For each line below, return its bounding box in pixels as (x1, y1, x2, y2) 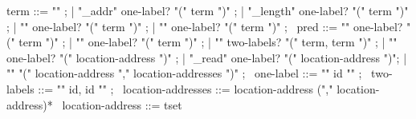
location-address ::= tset (62, 96, 182, 113)
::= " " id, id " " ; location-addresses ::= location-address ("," (38, 80, 333, 97)
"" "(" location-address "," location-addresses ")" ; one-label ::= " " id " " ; (6, 65, 362, 81)
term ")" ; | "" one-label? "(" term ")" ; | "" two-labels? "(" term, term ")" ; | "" (18, 34, 398, 50)
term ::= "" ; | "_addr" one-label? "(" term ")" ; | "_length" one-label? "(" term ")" (6, 2, 409, 18)
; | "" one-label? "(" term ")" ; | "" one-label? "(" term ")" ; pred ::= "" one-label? (6, 18, 403, 34)
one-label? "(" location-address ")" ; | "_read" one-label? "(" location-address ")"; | (6, 49, 407, 65)
